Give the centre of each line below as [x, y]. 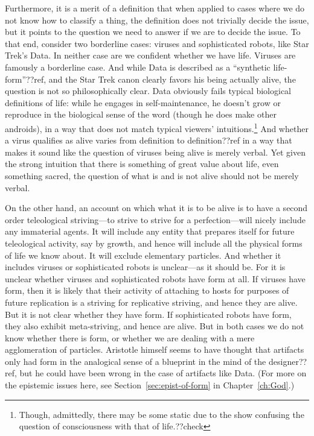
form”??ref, [26, 79]
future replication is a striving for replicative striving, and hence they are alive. [151, 302]
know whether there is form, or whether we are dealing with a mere [130, 337]
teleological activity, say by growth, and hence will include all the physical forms [154, 243]
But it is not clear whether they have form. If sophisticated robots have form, [148, 314]
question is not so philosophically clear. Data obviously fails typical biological [148, 91]
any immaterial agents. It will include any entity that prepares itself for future [150, 231]
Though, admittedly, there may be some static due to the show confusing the [162, 414]
